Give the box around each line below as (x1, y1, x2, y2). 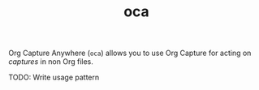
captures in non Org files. (8, 57, 93, 66)
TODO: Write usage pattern (8, 72, 100, 83)
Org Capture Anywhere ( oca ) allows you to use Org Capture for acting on (8, 48, 252, 58)
